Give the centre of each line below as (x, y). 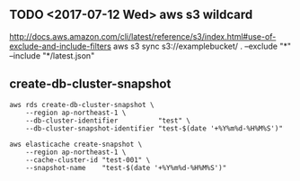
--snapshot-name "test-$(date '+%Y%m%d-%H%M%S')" (126, 167)
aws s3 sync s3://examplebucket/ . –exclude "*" (203, 46)
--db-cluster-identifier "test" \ (108, 121)
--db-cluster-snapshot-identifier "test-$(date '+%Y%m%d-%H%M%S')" (154, 128)
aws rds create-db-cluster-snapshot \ (82, 104)
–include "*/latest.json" (52, 55)
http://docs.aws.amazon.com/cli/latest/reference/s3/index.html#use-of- (143, 36)
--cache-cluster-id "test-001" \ (88, 160)
